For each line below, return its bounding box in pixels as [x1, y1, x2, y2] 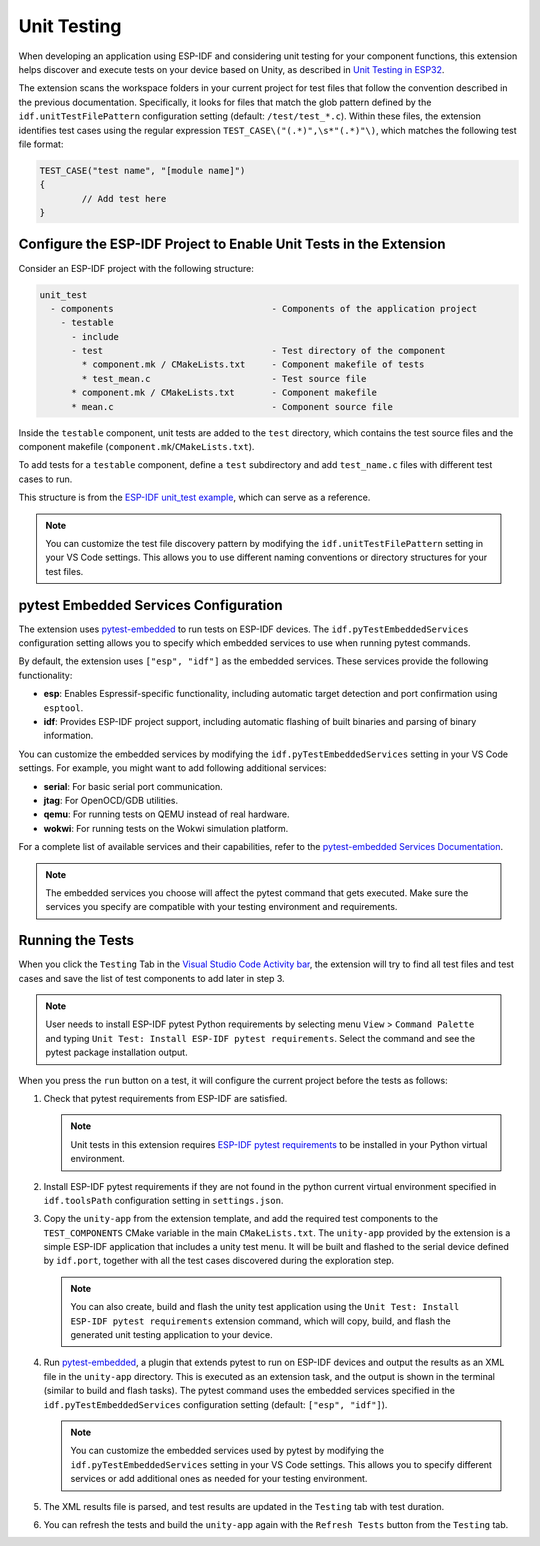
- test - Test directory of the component [71, 345, 446, 357]
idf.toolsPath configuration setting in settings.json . [43, 1194, 284, 1206]
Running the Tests [18, 932, 135, 949]
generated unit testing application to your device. [70, 1329, 274, 1341]
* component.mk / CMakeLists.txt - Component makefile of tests [81, 359, 425, 370]
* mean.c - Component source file [71, 401, 394, 412]
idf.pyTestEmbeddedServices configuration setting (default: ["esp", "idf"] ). [43, 1398, 388, 1410]
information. [43, 730, 94, 742]
